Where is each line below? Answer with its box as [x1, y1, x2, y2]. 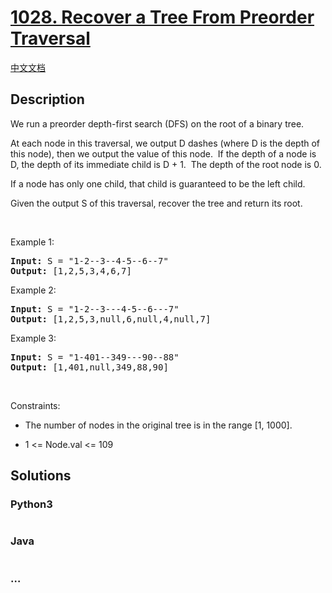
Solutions [10, 467, 72, 485]
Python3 [10, 497, 53, 511]
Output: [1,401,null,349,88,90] [10, 361, 169, 373]
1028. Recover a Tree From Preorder [10, 6, 315, 29]
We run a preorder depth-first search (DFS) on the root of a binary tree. [10, 117, 305, 130]
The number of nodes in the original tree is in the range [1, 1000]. [24, 419, 293, 431]
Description [10, 91, 85, 108]
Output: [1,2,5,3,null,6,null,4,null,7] [10, 313, 212, 325]
